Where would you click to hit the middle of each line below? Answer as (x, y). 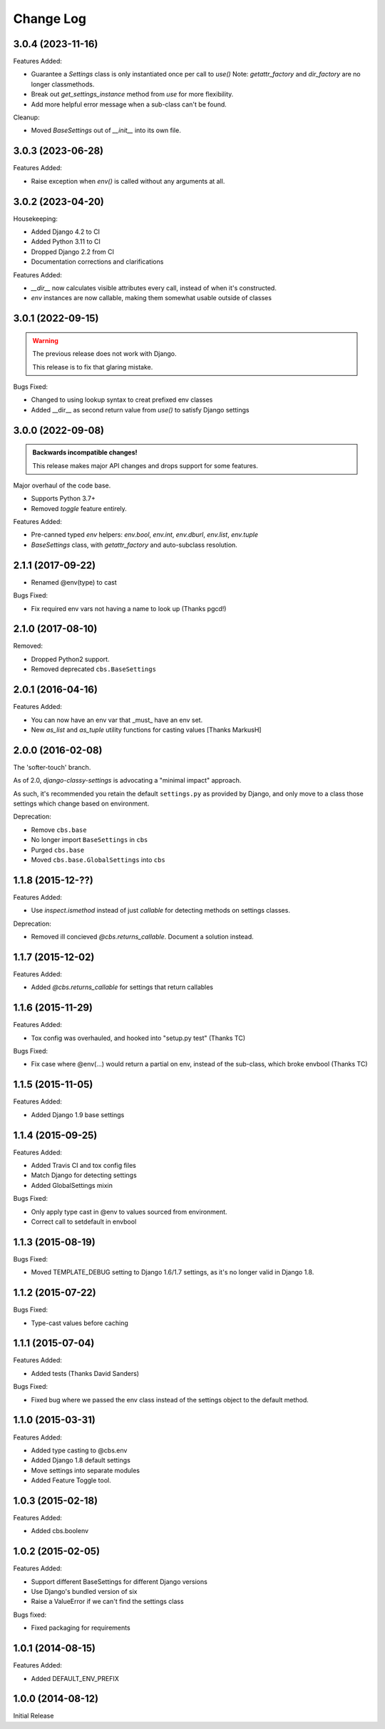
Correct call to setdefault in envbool (84, 1222)
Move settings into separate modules (86, 1470)
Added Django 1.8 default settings (81, 1460)
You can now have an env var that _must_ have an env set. (117, 720)
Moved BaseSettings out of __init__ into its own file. (106, 130)
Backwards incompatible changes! (85, 452)
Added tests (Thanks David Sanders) (85, 1373)
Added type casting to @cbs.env (79, 1450)
